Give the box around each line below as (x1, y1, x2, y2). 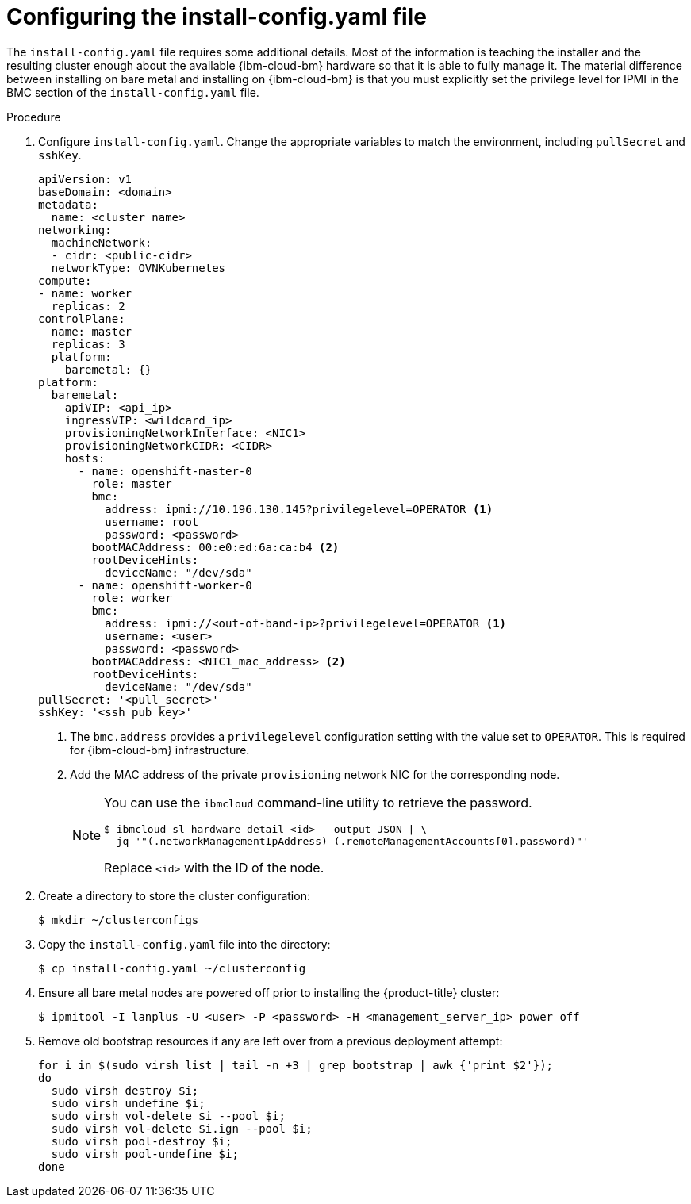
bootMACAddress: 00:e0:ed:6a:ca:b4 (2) (91, 540, 340, 554)
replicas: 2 (51, 299, 125, 313)
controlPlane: (38, 312, 125, 325)
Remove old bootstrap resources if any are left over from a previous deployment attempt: (38, 1033, 503, 1048)
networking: (38, 223, 112, 236)
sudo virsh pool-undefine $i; (51, 1147, 239, 1160)
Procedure (6, 109, 61, 124)
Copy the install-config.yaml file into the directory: (38, 937, 331, 951)
